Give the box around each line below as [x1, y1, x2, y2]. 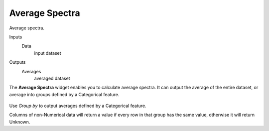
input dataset [34, 50, 62, 56]
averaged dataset [34, 75, 70, 81]
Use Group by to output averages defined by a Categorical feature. [9, 103, 146, 109]
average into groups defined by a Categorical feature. [9, 91, 120, 97]
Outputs [9, 59, 26, 65]
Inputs [9, 34, 22, 40]
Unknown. [9, 119, 30, 125]
